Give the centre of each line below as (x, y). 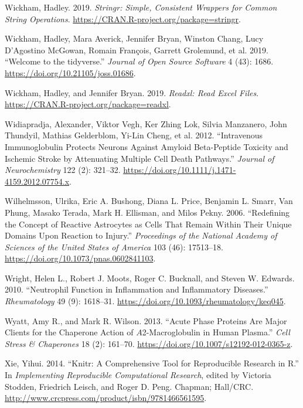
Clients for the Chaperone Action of (69, 332)
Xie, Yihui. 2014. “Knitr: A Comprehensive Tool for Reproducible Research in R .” (152, 363)
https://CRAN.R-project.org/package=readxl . (88, 104)
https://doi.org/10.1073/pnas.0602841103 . (80, 258)
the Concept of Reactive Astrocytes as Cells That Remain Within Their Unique (148, 224)
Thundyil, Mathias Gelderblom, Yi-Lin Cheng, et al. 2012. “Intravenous (134, 135)
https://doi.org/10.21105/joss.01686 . (70, 72)
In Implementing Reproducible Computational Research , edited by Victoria (138, 375)
